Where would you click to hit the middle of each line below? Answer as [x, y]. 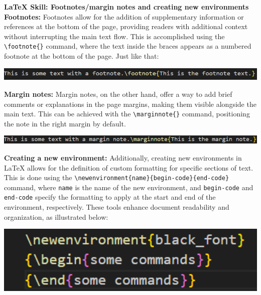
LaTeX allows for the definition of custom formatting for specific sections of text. [129, 167]
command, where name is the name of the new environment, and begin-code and [129, 187]
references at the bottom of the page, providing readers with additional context [126, 26]
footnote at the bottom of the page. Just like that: [82, 56]
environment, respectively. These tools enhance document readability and [117, 207]
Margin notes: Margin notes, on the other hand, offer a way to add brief [118, 94]
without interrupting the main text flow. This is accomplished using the [114, 36]
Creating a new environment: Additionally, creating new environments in [123, 157]
